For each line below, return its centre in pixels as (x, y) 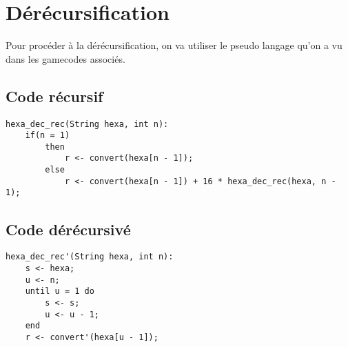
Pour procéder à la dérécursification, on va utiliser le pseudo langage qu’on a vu (174, 45)
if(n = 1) (48, 136)
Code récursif (54, 96)
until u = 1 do (60, 291)
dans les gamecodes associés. (65, 58)
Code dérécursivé (68, 229)
